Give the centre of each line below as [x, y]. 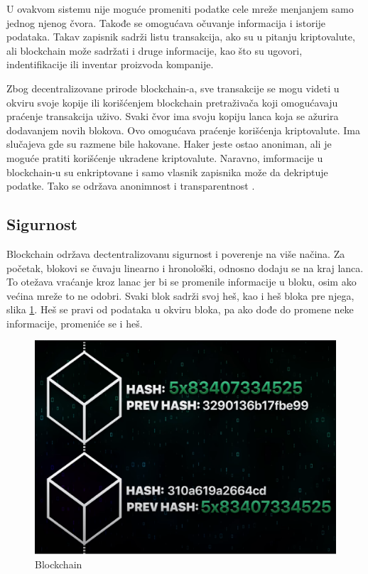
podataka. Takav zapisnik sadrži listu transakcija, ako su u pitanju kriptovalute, [181, 37]
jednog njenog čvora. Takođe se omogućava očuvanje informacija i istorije [166, 22]
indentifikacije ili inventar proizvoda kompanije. [110, 64]
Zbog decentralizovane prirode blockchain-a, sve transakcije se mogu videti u [173, 88]
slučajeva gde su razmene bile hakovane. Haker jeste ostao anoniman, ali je [169, 144]
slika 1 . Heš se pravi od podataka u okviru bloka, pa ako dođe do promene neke [180, 309]
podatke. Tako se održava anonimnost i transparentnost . [131, 186]
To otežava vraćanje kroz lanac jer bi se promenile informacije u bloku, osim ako [182, 282]
